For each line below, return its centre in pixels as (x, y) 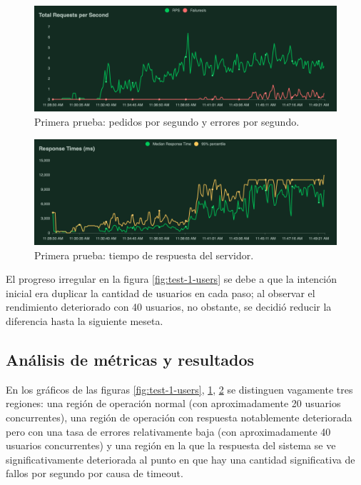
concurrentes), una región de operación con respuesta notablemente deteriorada (179, 417)
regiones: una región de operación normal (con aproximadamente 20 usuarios (173, 403)
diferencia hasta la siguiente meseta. (85, 320)
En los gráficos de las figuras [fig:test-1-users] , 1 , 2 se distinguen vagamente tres (179, 389)
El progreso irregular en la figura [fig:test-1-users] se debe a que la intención (172, 279)
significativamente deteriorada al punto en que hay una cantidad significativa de (180, 459)
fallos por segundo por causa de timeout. (95, 473)
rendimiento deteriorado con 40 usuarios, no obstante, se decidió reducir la (169, 307)
